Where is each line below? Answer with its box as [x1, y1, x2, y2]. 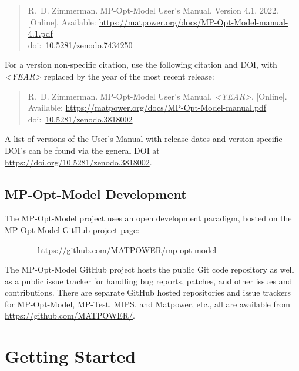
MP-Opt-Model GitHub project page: [5, 223, 140, 236]
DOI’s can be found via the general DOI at [5, 144, 160, 156]
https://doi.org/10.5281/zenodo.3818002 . [5, 155, 152, 168]
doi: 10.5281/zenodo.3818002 [28, 112, 133, 125]
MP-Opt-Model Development [5, 184, 187, 203]
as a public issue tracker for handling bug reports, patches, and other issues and [5, 274, 293, 287]
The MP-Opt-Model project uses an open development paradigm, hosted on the [5, 212, 292, 224]
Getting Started [5, 344, 136, 368]
